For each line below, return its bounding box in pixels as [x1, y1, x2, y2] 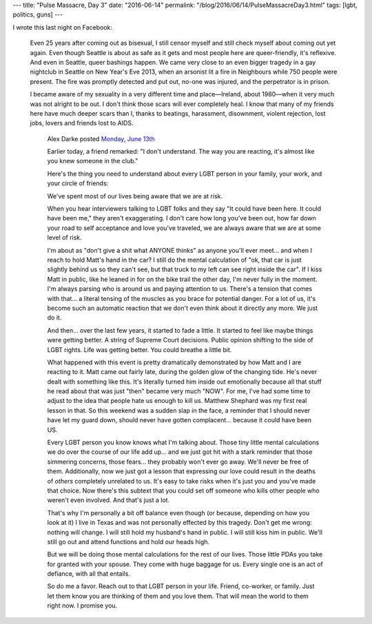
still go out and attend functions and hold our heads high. [47, 537, 210, 545]
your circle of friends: [47, 179, 109, 187]
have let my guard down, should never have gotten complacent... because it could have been [47, 416, 311, 424]
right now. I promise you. [47, 601, 118, 610]
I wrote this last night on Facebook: [12, 23, 113, 31]
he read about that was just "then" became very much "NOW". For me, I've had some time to [47, 387, 311, 395]
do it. [47, 313, 62, 322]
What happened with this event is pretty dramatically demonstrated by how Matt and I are [47, 358, 302, 366]
